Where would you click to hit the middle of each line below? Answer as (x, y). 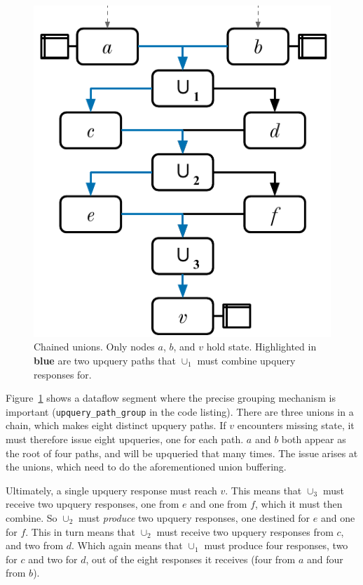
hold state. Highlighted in (261, 347)
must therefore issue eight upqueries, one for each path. (125, 439)
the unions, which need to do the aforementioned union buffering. (146, 467)
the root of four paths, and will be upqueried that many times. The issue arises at (182, 453)
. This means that (263, 490)
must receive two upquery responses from (245, 531)
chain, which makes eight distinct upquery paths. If (116, 425)
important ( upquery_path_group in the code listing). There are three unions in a (180, 411)
